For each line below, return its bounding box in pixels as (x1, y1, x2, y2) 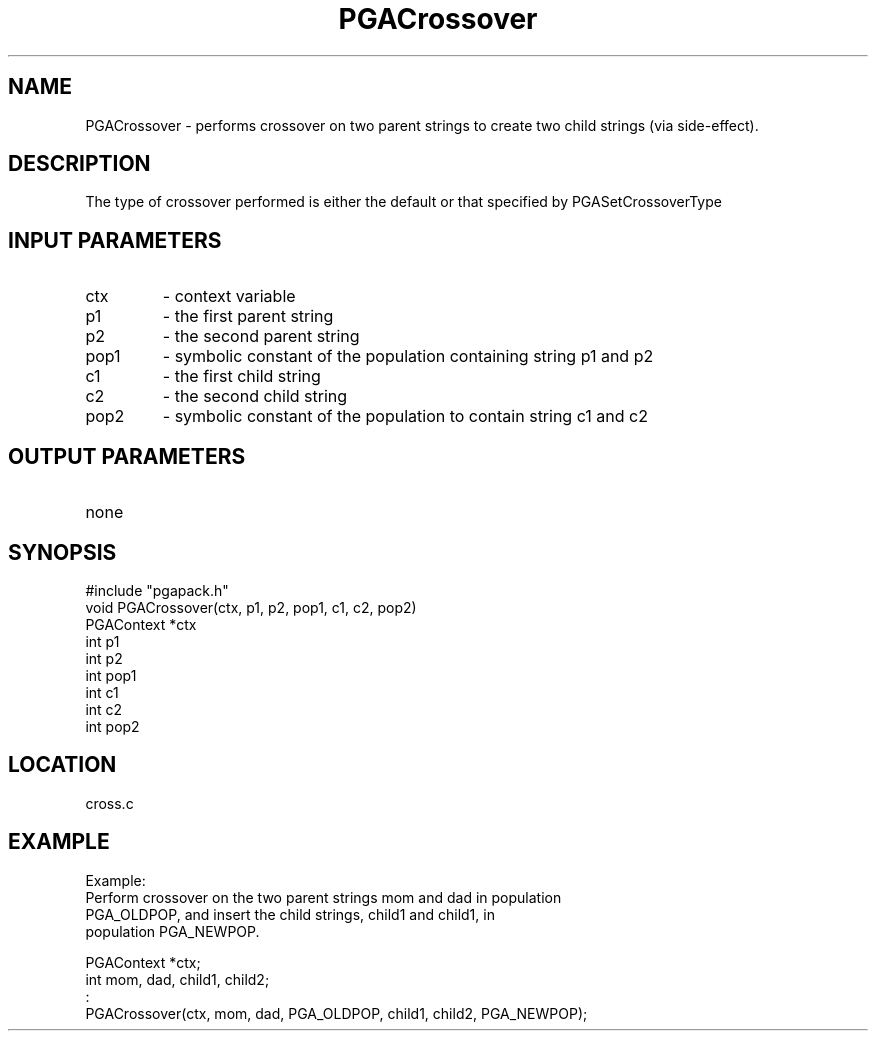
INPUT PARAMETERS (8, 227, 222, 253)
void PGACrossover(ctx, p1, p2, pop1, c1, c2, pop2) (85, 598, 417, 616)
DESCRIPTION (8, 151, 151, 177)
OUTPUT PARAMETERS (8, 443, 246, 469)
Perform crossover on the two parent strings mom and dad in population (85, 888, 562, 906)
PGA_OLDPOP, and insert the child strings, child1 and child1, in (85, 905, 495, 923)
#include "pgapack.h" (85, 581, 229, 599)
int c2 (85, 700, 123, 718)
